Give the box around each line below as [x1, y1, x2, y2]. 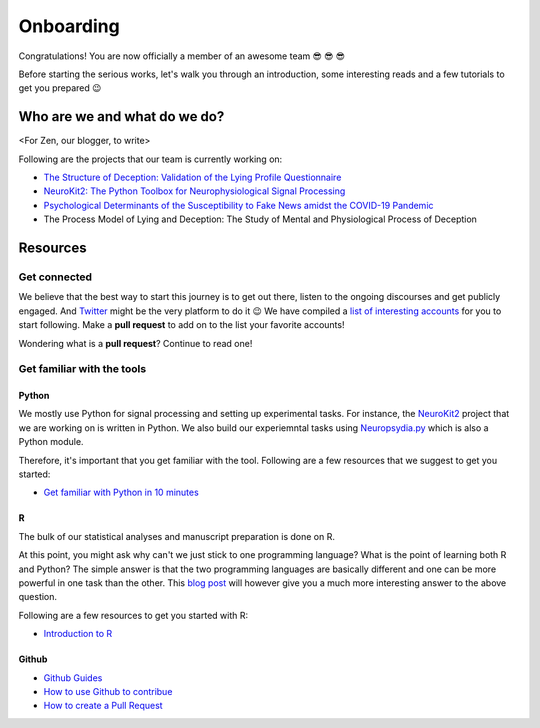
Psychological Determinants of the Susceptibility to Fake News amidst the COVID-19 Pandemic [43, 199, 434, 211]
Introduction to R [43, 628, 113, 640]
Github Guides [43, 671, 103, 684]
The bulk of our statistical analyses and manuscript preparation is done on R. [18, 530, 335, 542]
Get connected [18, 270, 93, 284]
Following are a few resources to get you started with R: [18, 609, 249, 621]
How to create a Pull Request [43, 700, 164, 712]
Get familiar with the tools [18, 362, 147, 376]
